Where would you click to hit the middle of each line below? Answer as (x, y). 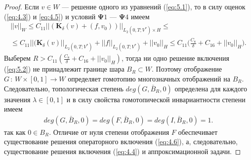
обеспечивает (198, 132)
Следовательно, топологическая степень (64, 88)
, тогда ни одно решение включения (175, 58)
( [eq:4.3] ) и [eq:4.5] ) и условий (50, 16)
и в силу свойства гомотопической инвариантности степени (156, 99)
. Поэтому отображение (187, 69)
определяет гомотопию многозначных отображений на (149, 78)
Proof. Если (21, 6)
